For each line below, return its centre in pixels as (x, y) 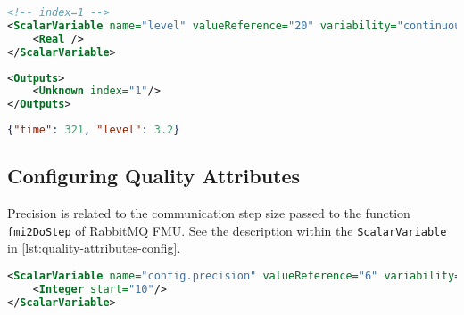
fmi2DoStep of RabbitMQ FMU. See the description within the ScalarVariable (227, 230)
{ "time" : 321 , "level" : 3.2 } (94, 130)
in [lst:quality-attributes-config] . (94, 248)
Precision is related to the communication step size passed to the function (209, 213)
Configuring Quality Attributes (154, 176)
